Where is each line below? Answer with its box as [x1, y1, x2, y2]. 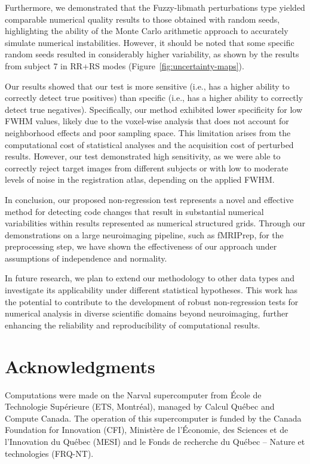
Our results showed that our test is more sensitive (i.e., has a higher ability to [5, 79, 290, 92]
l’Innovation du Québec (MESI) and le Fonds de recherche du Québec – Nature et [5, 435, 305, 447]
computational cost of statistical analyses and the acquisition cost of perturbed [5, 138, 294, 150]
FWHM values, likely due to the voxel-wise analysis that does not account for [5, 115, 289, 127]
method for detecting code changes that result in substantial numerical [5, 205, 264, 217]
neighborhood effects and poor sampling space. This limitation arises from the [5, 126, 291, 139]
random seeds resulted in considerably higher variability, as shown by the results [5, 48, 299, 60]
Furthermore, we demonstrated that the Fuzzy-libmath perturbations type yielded [5, 1, 305, 13]
